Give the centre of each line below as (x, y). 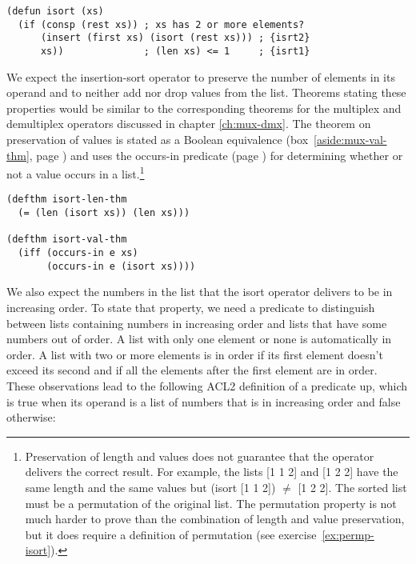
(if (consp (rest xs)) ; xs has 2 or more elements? (161, 24)
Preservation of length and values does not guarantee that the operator (200, 456)
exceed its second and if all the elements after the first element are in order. (192, 370)
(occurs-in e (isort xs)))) (121, 266)
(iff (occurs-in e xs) (78, 253)
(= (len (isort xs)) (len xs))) (104, 213)
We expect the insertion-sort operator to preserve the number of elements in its (201, 76)
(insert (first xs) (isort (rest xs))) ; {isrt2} (175, 38)
